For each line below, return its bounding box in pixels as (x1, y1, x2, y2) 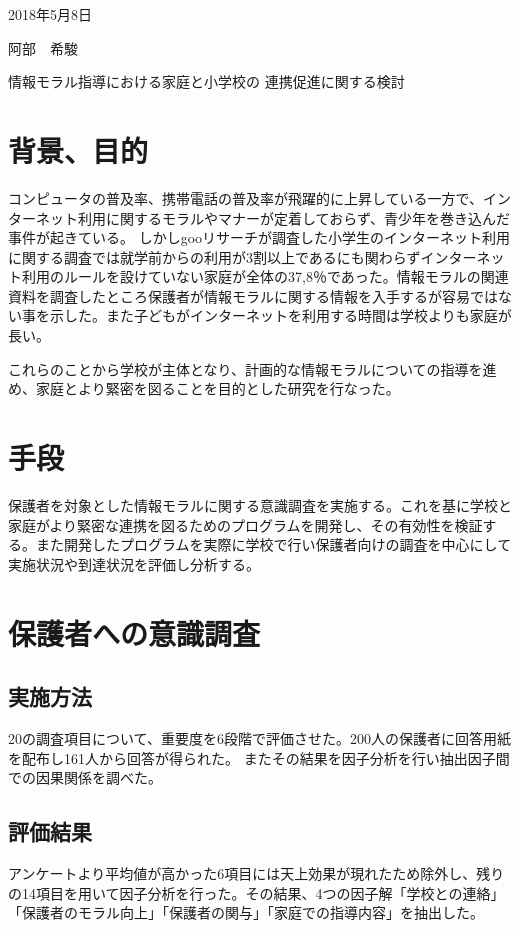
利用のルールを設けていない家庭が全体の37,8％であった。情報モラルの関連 (21, 266, 509, 287)
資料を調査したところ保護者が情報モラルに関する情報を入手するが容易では (8, 285, 498, 306)
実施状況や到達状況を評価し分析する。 (8, 553, 260, 574)
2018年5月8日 (8, 4, 92, 24)
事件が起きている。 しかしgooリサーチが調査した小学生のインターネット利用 (8, 227, 511, 248)
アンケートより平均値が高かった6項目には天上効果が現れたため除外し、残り (8, 862, 505, 883)
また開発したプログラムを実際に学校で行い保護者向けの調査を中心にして (35, 534, 512, 555)
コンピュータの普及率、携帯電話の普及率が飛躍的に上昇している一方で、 (8, 187, 484, 208)
